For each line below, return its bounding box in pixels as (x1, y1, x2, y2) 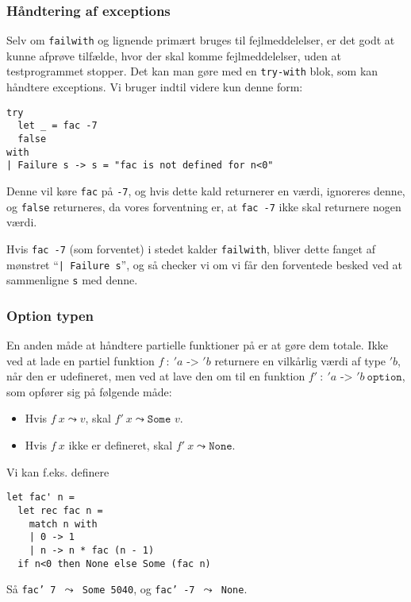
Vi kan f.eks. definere (6, 463, 109, 480)
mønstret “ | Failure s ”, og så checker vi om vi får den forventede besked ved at (6, 256, 403, 272)
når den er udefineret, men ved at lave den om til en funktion (6, 368, 305, 384)
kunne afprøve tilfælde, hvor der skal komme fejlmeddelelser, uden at (6, 47, 341, 64)
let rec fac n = (17, 504, 103, 516)
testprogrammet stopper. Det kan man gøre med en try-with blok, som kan (6, 63, 378, 79)
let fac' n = (6, 492, 75, 504)
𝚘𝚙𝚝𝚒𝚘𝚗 (367, 372, 402, 384)
